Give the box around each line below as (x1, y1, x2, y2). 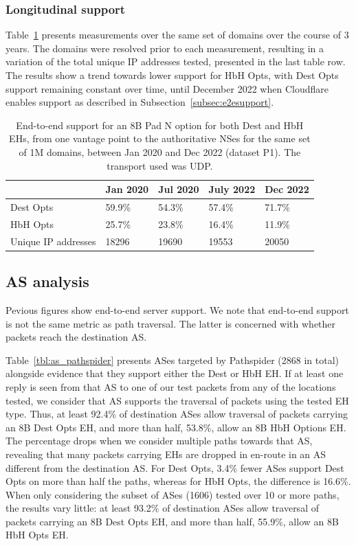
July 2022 (208, 182, 256, 196)
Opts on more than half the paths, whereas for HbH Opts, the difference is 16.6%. (5, 474, 351, 488)
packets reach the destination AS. (5, 330, 147, 344)
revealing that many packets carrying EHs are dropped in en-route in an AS (5, 446, 326, 461)
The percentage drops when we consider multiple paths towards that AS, (5, 433, 313, 448)
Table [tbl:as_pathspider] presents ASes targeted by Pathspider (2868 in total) (5, 352, 340, 367)
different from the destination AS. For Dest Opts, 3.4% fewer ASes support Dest (5, 460, 344, 475)
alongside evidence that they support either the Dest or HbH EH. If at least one (5, 366, 344, 380)
